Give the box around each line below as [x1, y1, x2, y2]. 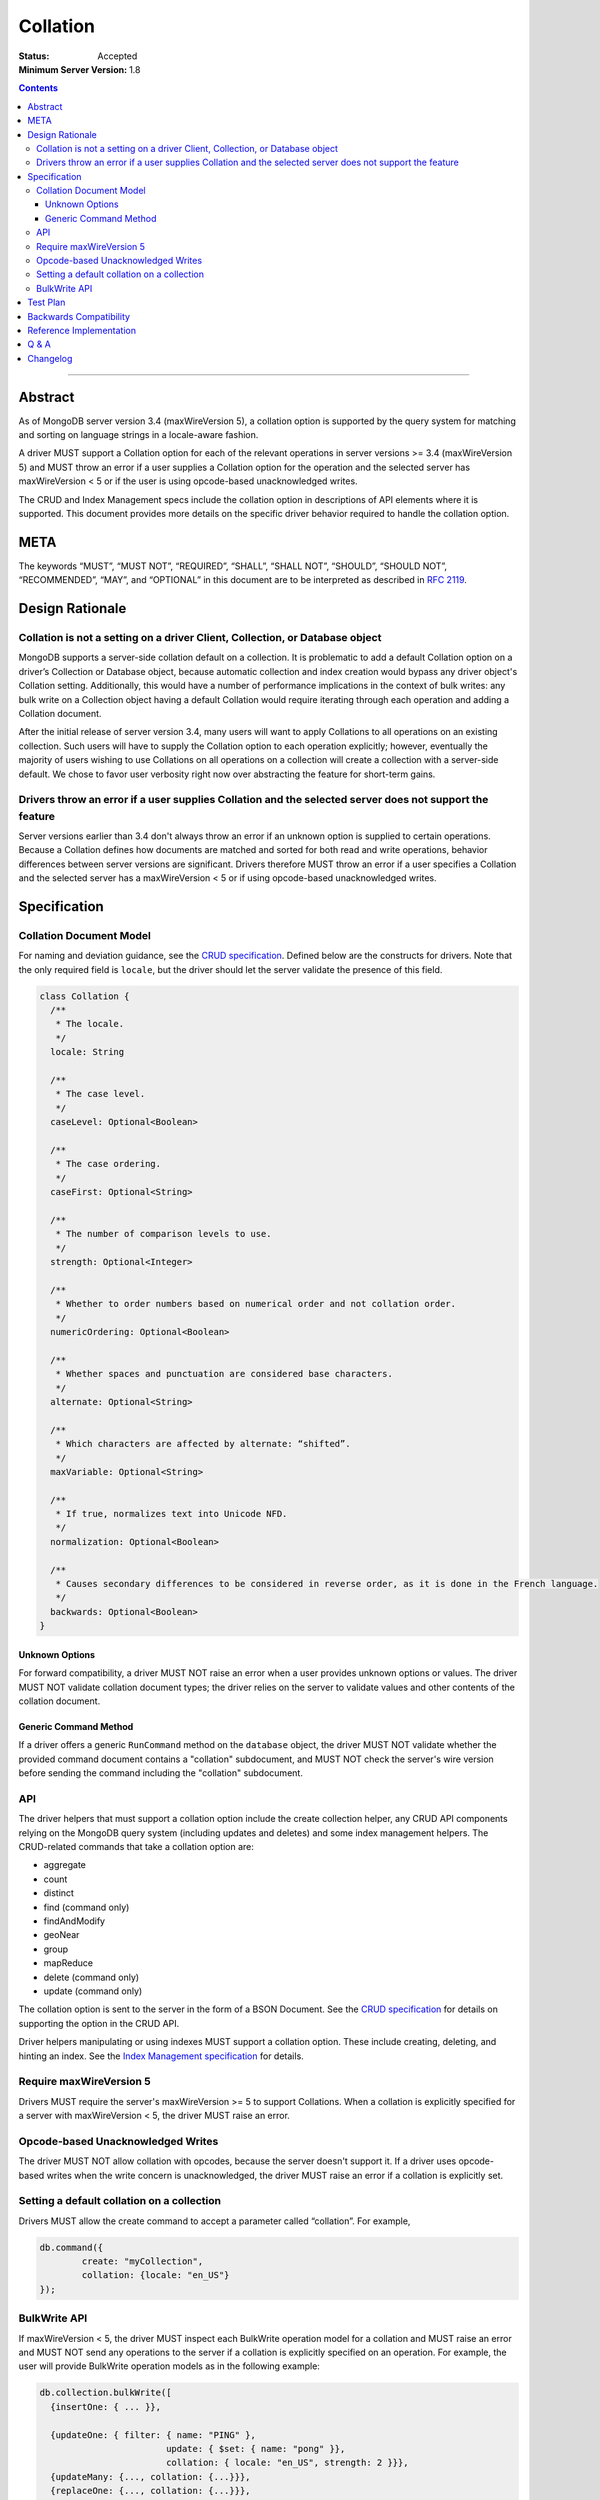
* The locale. [55, 1018, 125, 1030]
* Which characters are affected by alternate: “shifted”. [55, 1438, 351, 1450]
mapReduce [43, 1957, 94, 1969]
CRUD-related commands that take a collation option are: [18, 1841, 254, 1853]
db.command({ [39, 2241, 104, 2253]
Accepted [97, 50, 138, 62]
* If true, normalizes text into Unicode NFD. [55, 1508, 288, 1520]
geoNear [43, 1929, 80, 1941]
